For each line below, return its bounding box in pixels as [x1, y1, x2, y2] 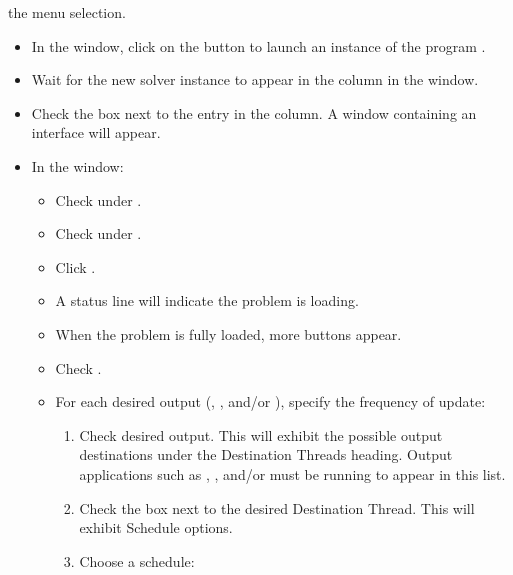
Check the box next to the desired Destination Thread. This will [79, 497, 475, 518]
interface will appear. [31, 122, 161, 143]
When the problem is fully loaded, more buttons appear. [55, 323, 402, 344]
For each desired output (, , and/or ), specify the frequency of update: [55, 391, 486, 412]
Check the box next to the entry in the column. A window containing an [31, 102, 477, 123]
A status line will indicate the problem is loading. [55, 290, 359, 311]
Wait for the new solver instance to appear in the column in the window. [31, 69, 479, 90]
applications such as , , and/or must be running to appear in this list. [79, 463, 506, 484]
